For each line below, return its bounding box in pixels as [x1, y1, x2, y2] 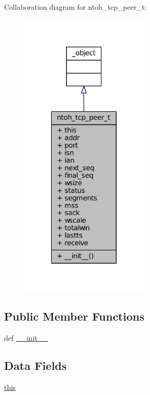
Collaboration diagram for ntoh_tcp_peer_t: [4, 2, 147, 12]
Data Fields [4, 357, 67, 373]
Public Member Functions [4, 308, 144, 324]
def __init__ [4, 332, 48, 343]
